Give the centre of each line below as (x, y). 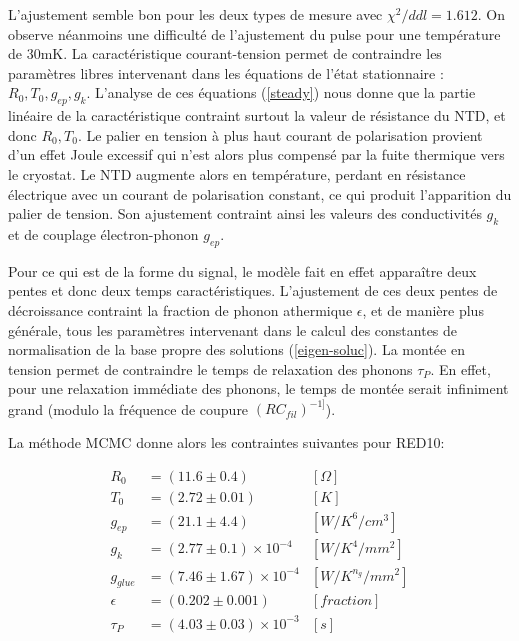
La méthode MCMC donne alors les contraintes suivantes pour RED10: (226, 441)
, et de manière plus (423, 309)
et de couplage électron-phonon (103, 233)
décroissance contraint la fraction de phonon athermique (180, 309)
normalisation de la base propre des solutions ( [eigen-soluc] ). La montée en (236, 349)
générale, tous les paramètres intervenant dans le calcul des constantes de (233, 329)
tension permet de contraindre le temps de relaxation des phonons (210, 368)
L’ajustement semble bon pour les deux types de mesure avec (195, 14)
